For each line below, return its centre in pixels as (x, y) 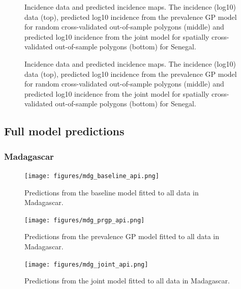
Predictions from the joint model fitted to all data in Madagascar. (127, 281)
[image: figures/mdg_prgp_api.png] (85, 220)
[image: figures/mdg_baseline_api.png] (92, 176)
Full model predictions (64, 131)
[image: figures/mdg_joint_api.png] (86, 264)
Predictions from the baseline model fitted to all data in (112, 192)
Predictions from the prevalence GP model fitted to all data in (122, 236)
